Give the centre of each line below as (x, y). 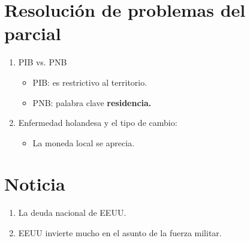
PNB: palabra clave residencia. (92, 102)
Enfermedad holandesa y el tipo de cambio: (98, 123)
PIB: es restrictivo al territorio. (90, 82)
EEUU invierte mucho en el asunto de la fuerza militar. (120, 233)
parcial (33, 33)
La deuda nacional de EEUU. (72, 213)
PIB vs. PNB (43, 62)
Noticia (35, 184)
